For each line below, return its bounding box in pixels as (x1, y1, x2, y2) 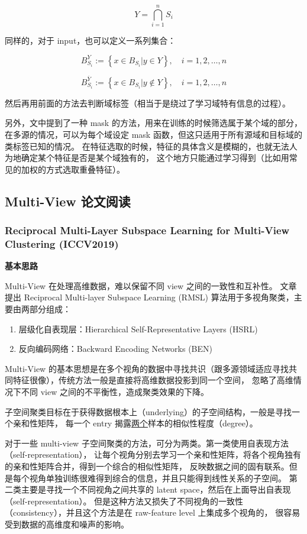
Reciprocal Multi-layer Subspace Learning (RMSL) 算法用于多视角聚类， (24, 291, 294, 303)
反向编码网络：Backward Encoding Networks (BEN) (18, 342, 213, 355)
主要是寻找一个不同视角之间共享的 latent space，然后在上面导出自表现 (21, 483, 291, 496)
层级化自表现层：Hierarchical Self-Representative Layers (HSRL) (18, 322, 258, 335)
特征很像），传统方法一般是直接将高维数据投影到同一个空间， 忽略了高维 (12, 374, 293, 386)
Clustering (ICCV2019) (5, 236, 119, 251)
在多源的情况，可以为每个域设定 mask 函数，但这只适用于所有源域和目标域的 (5, 128, 302, 140)
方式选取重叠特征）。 (46, 163, 125, 175)
